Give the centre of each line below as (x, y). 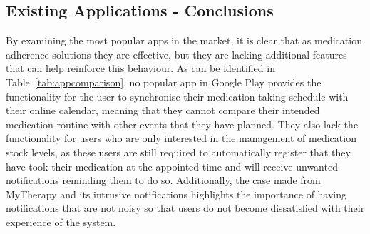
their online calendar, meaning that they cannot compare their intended (163, 110)
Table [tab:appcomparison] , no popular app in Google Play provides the (164, 82)
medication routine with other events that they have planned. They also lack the (182, 124)
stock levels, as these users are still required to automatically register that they (178, 152)
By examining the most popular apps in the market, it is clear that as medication (184, 40)
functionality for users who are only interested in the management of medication (181, 138)
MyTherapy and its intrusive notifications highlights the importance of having (176, 194)
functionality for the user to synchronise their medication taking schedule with (177, 96)
